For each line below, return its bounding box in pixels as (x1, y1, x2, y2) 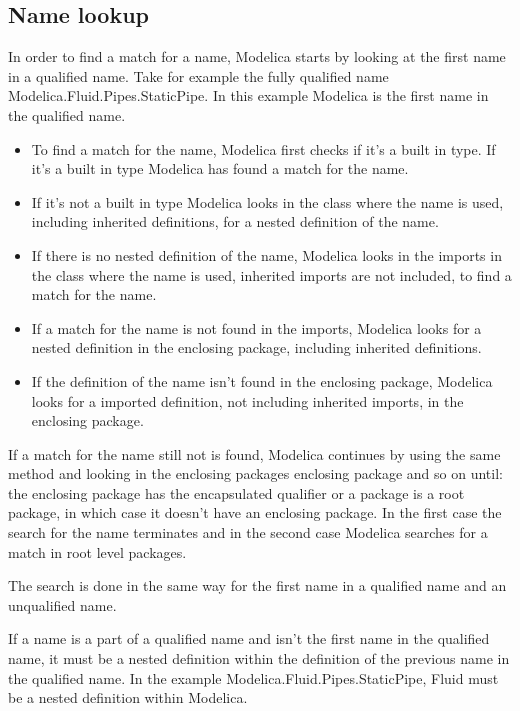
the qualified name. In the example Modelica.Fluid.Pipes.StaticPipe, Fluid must (8, 667, 499, 688)
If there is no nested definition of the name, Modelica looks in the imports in (31, 244, 502, 265)
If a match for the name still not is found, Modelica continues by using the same (8, 443, 501, 464)
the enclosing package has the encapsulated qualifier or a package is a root (8, 482, 465, 503)
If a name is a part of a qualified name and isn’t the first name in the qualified (8, 628, 490, 649)
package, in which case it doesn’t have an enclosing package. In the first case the (8, 502, 502, 523)
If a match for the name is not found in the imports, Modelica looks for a (31, 317, 482, 338)
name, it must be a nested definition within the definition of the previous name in (8, 648, 510, 669)
